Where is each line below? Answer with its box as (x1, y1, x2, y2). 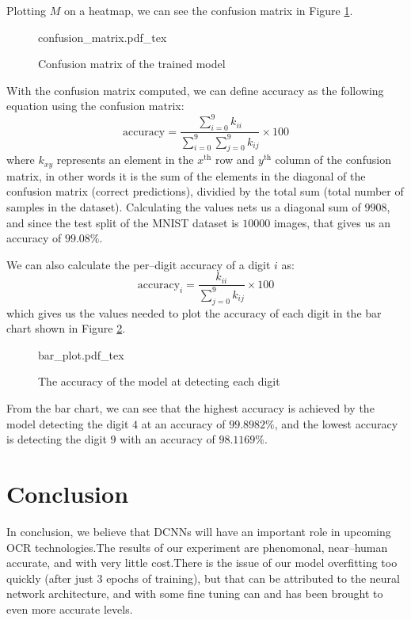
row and (215, 151, 255, 168)
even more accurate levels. (6, 600, 133, 617)
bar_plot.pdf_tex (38, 346, 124, 363)
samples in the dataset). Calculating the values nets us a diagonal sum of (6, 199, 361, 215)
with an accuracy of (120, 431, 215, 447)
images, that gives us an (273, 214, 391, 230)
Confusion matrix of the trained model (38, 55, 226, 72)
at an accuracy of (141, 415, 226, 432)
